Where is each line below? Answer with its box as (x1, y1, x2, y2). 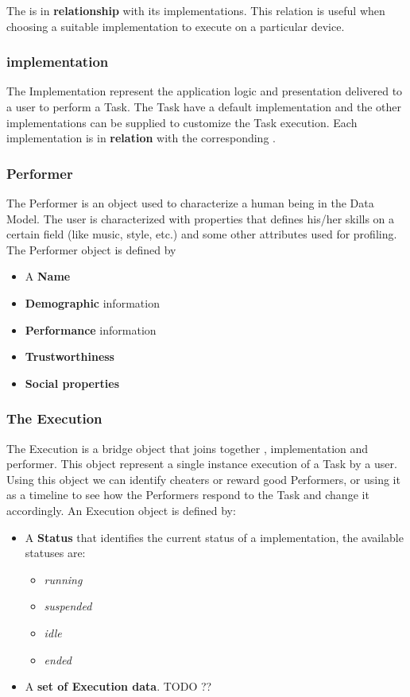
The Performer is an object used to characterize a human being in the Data (6, 195, 374, 211)
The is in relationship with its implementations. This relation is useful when (6, 2, 385, 18)
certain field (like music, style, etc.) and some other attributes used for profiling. (6, 226, 397, 242)
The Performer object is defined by (6, 241, 176, 258)
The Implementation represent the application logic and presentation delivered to (6, 83, 403, 99)
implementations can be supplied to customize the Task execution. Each (6, 114, 358, 130)
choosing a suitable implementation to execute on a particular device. (6, 17, 345, 34)
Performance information (25, 321, 157, 338)
